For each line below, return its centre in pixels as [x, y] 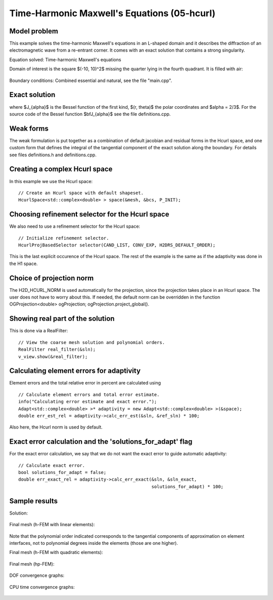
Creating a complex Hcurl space [61, 169]
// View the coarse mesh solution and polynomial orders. [92, 342]
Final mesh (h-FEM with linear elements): [52, 525]
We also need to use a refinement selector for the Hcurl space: [75, 226]
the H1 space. [24, 264]
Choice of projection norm [52, 278]
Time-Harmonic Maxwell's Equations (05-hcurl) [112, 13]
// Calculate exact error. [52, 465]
